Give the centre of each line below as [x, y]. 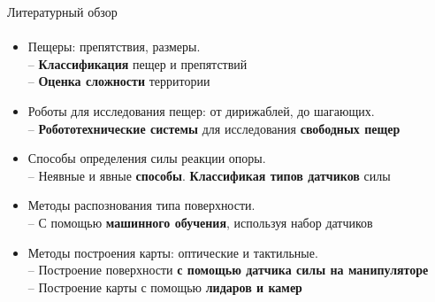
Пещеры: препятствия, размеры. [114, 46]
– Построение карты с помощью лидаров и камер [165, 287]
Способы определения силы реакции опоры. [147, 158]
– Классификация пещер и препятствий [137, 63]
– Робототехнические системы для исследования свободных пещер [214, 128]
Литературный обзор [62, 12]
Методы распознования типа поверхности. [141, 205]
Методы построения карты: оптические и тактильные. [173, 252]
